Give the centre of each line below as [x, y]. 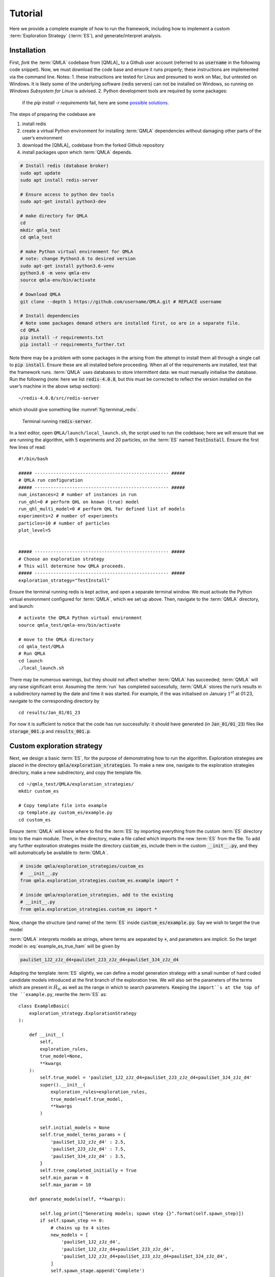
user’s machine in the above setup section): [55, 386]
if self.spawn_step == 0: [72, 1221]
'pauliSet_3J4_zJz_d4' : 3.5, [88, 1156]
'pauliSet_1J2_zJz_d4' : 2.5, [88, 1142]
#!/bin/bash [33, 459]
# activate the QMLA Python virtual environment [80, 618]
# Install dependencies [50, 316]
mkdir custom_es [39, 791]
